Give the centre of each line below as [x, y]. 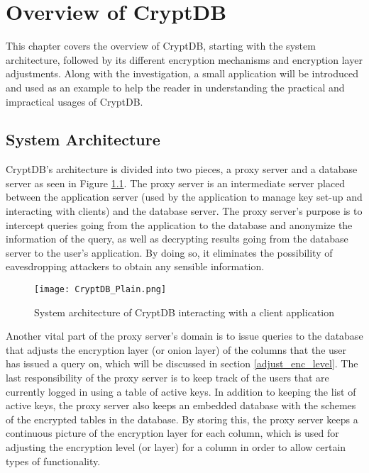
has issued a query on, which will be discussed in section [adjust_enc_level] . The [182, 363]
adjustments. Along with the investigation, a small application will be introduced [182, 73]
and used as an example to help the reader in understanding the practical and [175, 87]
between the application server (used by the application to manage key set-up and [184, 197]
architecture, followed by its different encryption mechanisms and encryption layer [184, 59]
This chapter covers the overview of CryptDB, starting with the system [161, 46]
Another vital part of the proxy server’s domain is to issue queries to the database [184, 336]
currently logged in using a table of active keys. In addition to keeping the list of [181, 391]
